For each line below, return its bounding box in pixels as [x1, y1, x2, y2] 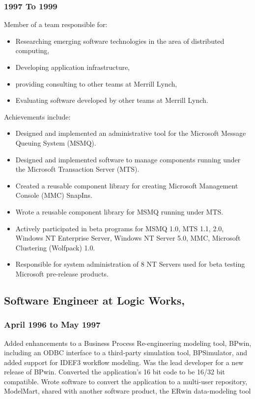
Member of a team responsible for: [4, 19, 108, 30]
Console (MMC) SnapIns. [15, 190, 92, 200]
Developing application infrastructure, [15, 62, 130, 72]
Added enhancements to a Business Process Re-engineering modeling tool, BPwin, [4, 338, 252, 348]
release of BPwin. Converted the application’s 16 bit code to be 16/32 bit [4, 367, 225, 377]
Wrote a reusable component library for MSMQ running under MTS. [15, 206, 224, 216]
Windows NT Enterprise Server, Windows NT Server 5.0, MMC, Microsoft [15, 233, 241, 243]
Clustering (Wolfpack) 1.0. [15, 242, 95, 252]
